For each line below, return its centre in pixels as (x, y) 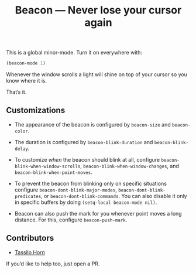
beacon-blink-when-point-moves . (53, 172)
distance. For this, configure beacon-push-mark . (71, 220)
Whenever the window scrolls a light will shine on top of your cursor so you (97, 74)
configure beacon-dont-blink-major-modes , (66, 190)
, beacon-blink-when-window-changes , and (130, 166)
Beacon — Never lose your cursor (98, 10)
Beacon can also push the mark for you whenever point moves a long (98, 213)
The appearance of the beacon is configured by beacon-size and (92, 124)
